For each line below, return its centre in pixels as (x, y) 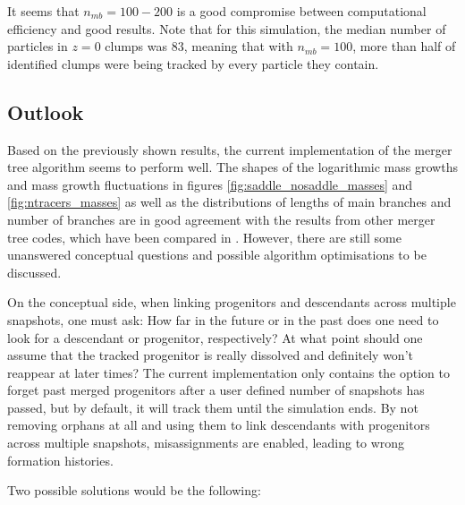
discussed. (34, 272)
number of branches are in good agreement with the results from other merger (221, 219)
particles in (38, 46)
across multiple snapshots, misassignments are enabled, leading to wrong (206, 443)
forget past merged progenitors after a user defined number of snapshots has (216, 390)
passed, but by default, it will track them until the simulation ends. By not (213, 407)
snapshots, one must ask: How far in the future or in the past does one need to (223, 319)
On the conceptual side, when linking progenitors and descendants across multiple (232, 302)
